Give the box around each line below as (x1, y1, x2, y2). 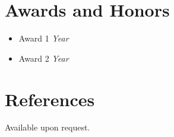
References (5, 87, 95, 111)
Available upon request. (5, 121, 90, 133)
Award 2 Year (18, 52, 69, 64)
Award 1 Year (18, 32, 69, 44)
